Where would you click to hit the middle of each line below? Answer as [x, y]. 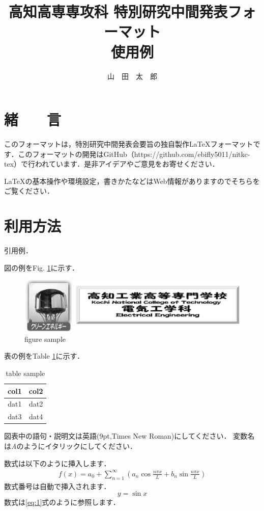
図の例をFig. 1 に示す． [42, 267]
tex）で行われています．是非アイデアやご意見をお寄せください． [112, 164]
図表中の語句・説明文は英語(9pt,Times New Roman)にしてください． [118, 436]
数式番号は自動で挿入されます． [57, 486]
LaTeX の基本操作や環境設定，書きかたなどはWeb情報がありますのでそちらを [132, 181]
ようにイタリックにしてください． [80, 446]
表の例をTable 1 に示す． [44, 356]
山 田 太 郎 [132, 76]
